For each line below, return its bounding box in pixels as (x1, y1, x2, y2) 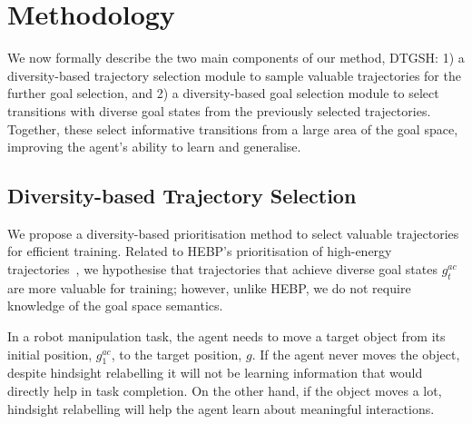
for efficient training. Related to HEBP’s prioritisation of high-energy (7, 242, 392, 261)
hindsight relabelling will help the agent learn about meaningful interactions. (7, 399, 435, 418)
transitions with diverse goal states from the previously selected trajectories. (7, 101, 431, 120)
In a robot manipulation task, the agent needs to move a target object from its (7, 327, 446, 346)
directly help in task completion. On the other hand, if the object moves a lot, (7, 381, 442, 400)
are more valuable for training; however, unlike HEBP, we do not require (7, 278, 411, 297)
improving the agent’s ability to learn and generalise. (7, 137, 301, 156)
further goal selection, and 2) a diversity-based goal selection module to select (7, 84, 439, 103)
